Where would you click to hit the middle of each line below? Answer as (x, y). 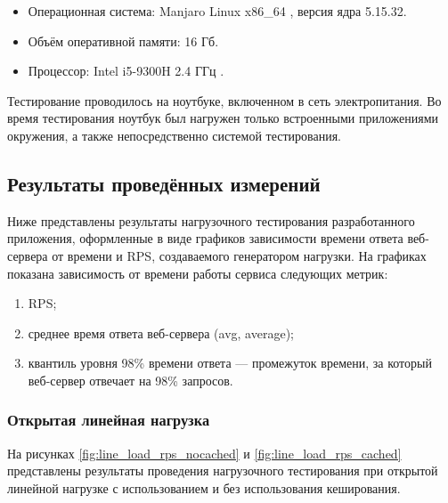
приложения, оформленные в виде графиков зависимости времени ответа (205, 238)
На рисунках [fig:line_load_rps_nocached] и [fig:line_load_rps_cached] (204, 453)
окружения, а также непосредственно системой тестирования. (175, 135)
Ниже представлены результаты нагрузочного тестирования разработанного (211, 220)
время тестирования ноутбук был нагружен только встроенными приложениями (223, 118)
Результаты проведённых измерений (164, 183)
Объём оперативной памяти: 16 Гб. (123, 41)
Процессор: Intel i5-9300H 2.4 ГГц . (126, 71)
